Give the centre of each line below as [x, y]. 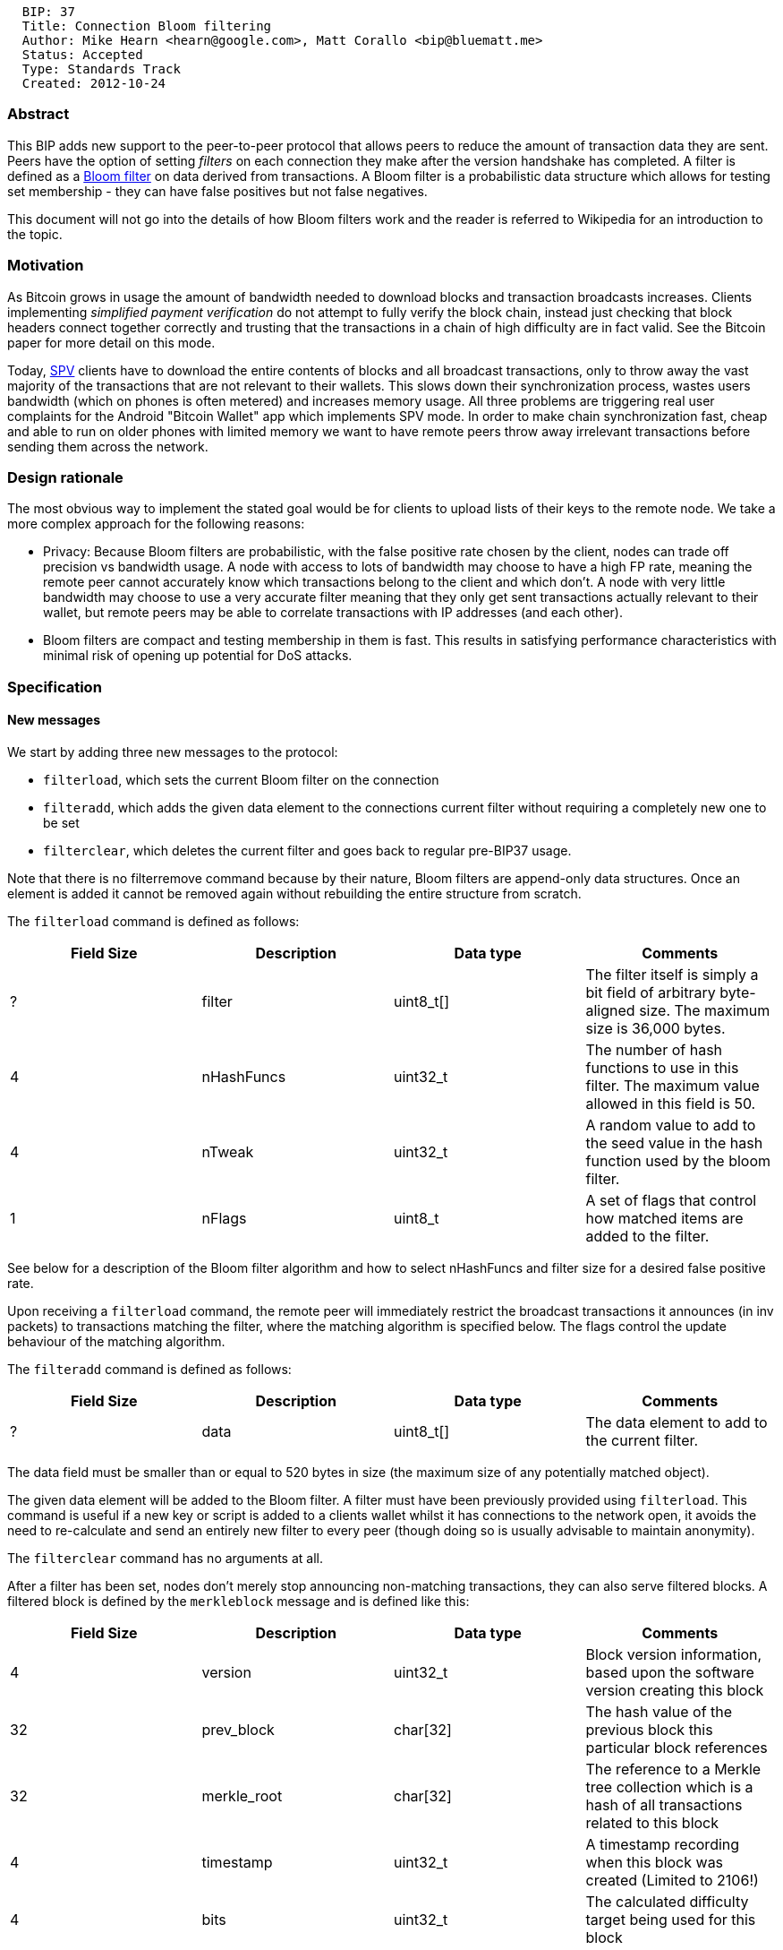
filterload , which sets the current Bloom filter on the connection [241, 779]
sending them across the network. [108, 446]
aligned [610, 1010]
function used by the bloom [678, 1160]
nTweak [228, 1151]
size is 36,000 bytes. [655, 1028]
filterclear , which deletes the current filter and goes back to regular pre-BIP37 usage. [307, 850]
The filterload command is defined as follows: [153, 921]
